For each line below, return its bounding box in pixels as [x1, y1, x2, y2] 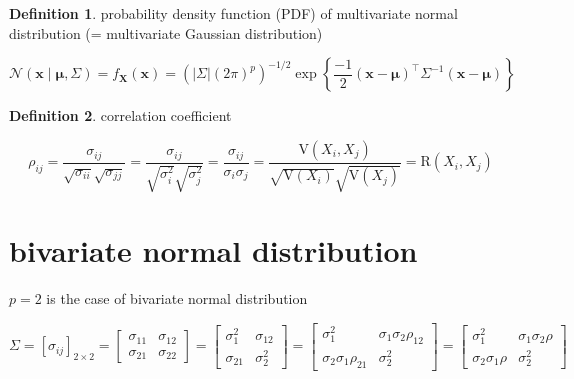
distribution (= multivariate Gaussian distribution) [9, 22, 323, 43]
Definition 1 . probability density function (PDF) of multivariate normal [9, 3, 458, 23]
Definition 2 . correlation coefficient [9, 105, 232, 126]
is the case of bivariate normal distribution [46, 288, 308, 309]
